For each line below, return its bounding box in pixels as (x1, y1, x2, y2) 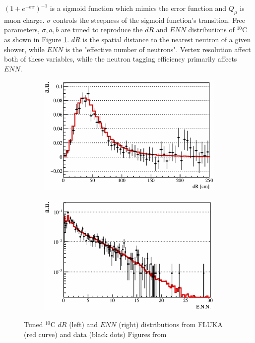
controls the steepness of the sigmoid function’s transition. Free (53, 14, 246, 25)
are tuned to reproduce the (61, 24, 143, 35)
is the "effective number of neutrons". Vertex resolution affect (65, 44, 251, 54)
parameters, (4, 24, 40, 35)
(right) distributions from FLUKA (119, 319, 223, 329)
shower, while (4, 44, 45, 54)
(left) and (69, 319, 98, 329)
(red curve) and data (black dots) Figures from (24, 329, 167, 339)
